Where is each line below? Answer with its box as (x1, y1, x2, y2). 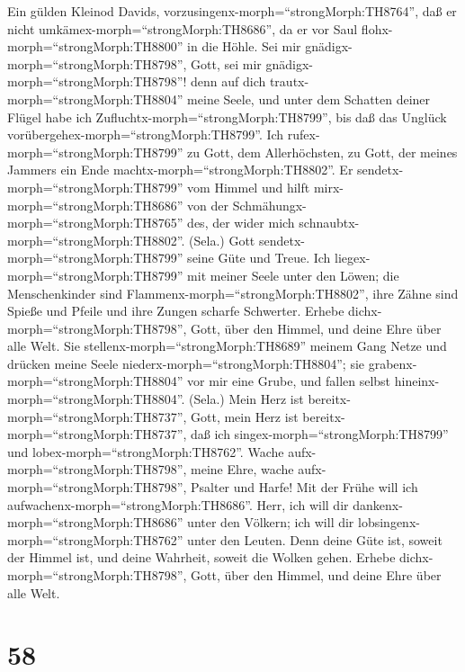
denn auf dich (191, 72, 266, 91)
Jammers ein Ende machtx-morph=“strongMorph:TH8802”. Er (7, 160, 353, 179)
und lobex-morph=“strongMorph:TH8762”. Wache (7, 442, 284, 461)
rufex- (287, 125, 320, 144)
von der (187, 195, 229, 214)
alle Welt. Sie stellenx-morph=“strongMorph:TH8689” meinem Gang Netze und (7, 336, 447, 355)
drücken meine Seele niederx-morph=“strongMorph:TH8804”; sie (7, 354, 365, 372)
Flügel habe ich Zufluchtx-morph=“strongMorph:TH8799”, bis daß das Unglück (7, 107, 447, 126)
